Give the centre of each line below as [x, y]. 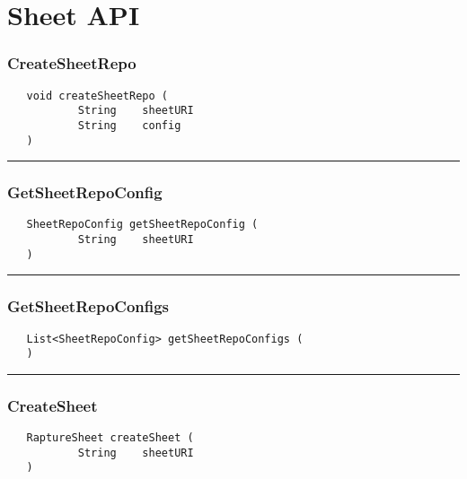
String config [129, 125]
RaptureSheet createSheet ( [110, 438]
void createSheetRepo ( [97, 96]
